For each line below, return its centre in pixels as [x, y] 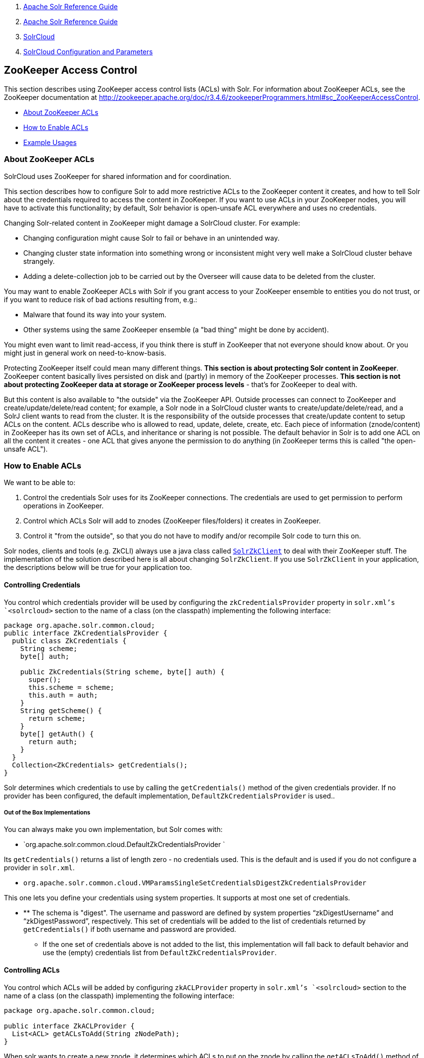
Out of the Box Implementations [47, 812]
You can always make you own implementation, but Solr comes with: [113, 830]
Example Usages [50, 142]
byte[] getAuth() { [57, 734]
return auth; [53, 741]
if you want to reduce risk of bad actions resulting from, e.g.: [101, 299]
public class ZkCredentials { [69, 641]
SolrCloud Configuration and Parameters [88, 52]
